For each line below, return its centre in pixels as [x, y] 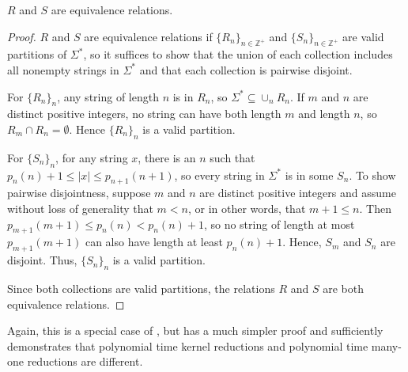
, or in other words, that [247, 208]
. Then [375, 208]
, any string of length [108, 96]
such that [232, 157]
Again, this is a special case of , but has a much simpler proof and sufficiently [195, 330]
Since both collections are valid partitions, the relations [141, 288]
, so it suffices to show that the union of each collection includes [238, 54]
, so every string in [219, 175]
